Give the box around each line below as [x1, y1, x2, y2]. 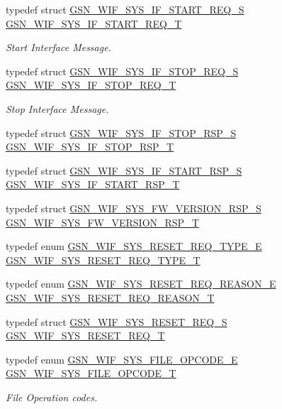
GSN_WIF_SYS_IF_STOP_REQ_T [6, 77, 176, 92]
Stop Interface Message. [6, 101, 109, 116]
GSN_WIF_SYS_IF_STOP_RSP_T [6, 139, 174, 154]
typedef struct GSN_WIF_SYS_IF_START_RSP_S [6, 163, 242, 178]
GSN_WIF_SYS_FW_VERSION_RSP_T [6, 214, 199, 229]
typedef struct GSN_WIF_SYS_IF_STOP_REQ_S [6, 63, 239, 78]
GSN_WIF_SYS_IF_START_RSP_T [6, 177, 180, 192]
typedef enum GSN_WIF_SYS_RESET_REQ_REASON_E [6, 276, 276, 291]
